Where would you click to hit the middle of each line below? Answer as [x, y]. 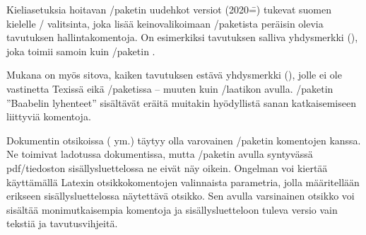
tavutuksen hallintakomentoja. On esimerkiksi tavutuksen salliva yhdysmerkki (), [182, 37]
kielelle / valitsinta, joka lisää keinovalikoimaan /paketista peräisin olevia [165, 23]
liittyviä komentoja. [49, 116]
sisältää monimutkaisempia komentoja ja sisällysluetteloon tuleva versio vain [172, 209]
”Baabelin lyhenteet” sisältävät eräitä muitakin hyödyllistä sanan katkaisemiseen [181, 102]
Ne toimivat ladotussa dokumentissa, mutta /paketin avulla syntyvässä [160, 154]
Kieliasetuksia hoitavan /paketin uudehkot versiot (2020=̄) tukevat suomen [169, 9]
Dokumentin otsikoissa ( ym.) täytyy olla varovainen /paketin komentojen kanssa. [184, 140]
